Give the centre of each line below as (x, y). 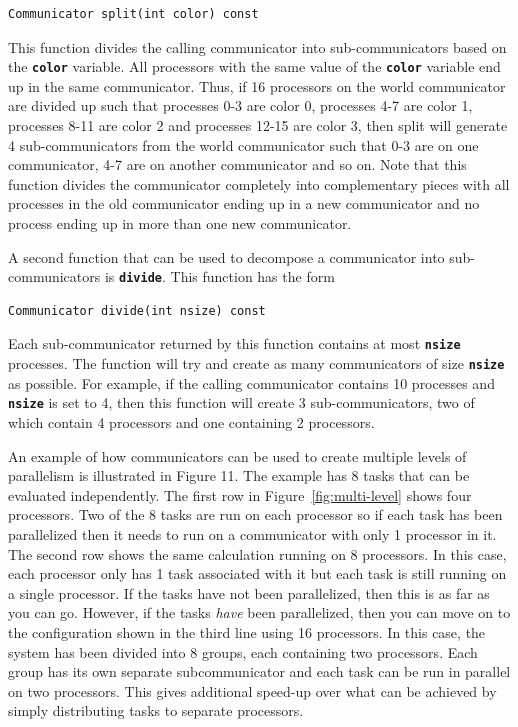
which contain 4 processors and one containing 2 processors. (191, 422)
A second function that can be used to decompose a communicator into (226, 256)
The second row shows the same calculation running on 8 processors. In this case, (257, 553)
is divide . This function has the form (219, 276)
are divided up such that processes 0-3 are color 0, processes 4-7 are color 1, (240, 105)
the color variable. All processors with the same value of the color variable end (254, 66)
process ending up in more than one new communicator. (180, 223)
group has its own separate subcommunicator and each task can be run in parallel (259, 671)
